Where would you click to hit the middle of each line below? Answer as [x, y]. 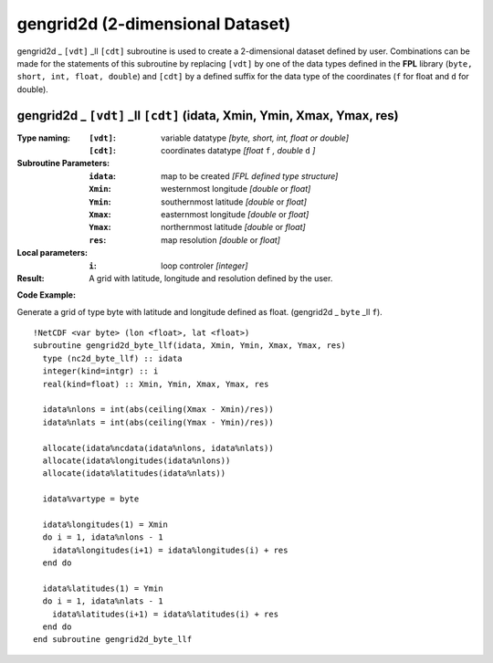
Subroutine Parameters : [63, 163]
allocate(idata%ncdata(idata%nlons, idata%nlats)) [158, 448]
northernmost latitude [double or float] [233, 227]
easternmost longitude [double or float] [235, 214]
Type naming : [44, 138]
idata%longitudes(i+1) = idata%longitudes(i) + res [170, 550]
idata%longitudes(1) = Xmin [105, 524]
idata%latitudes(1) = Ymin [103, 588]
